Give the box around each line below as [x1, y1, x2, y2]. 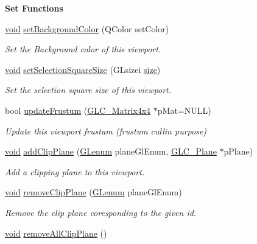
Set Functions [5, 2, 63, 14]
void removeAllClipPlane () [5, 226, 107, 239]
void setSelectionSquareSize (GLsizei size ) [5, 63, 161, 75]
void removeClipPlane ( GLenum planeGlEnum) [5, 186, 182, 198]
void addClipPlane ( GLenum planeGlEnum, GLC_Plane [5, 145, 217, 158]
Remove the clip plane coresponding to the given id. [5, 206, 197, 218]
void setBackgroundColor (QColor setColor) [5, 22, 169, 35]
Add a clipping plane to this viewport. [5, 165, 145, 178]
